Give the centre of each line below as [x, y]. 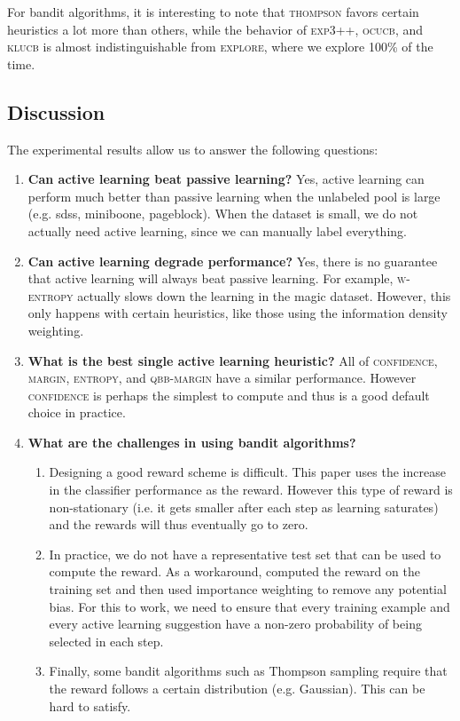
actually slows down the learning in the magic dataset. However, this [264, 295]
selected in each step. [106, 641]
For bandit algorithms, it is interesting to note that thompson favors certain [213, 12]
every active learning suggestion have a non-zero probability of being [235, 624]
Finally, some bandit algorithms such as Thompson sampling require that [248, 671]
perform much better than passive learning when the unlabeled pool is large [234, 196]
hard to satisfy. [90, 705]
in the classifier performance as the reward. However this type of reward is [251, 490]
